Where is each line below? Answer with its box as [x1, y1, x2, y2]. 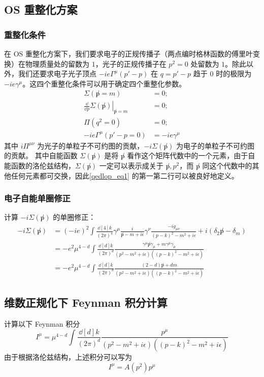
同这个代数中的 [202, 160, 252, 170]
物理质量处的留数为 [25, 58, 89, 69]
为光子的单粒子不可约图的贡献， [37, 140, 144, 151]
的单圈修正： [53, 212, 96, 222]
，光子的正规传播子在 [95, 58, 167, 69]
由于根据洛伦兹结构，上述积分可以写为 [4, 352, 132, 362]
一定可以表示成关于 [99, 160, 163, 170]
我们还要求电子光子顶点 [18, 68, 96, 79]
